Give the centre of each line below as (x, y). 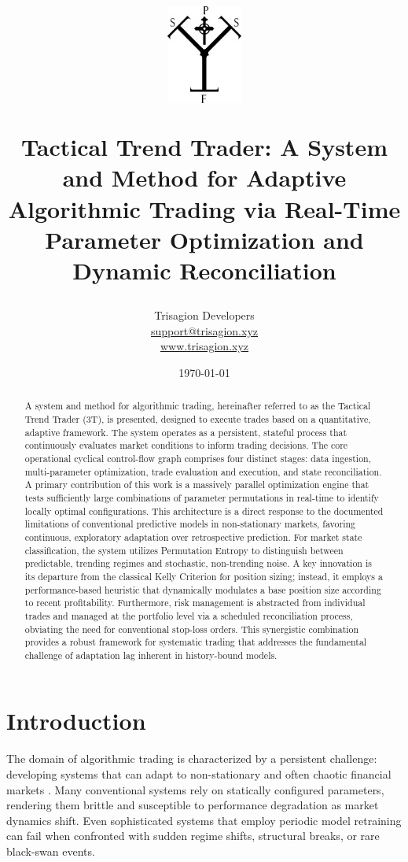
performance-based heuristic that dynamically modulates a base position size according (203, 589)
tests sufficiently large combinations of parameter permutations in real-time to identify (202, 497)
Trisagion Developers (204, 315)
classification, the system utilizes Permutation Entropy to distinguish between (184, 550)
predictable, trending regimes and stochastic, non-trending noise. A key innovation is (198, 563)
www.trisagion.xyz (204, 346)
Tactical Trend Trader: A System (204, 147)
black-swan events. (51, 851)
